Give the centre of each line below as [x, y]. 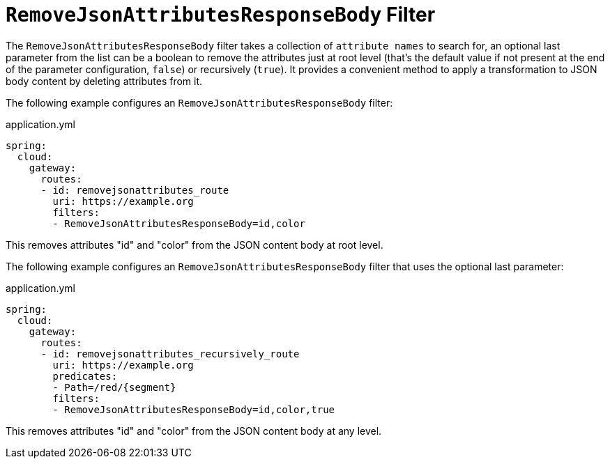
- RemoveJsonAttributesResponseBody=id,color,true [194, 409]
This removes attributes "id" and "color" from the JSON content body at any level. [194, 431]
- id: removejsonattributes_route [135, 190]
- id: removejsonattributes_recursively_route [170, 354]
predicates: [85, 376]
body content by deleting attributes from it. [104, 81]
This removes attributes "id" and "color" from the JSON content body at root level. [195, 245]
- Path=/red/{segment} [114, 387]
